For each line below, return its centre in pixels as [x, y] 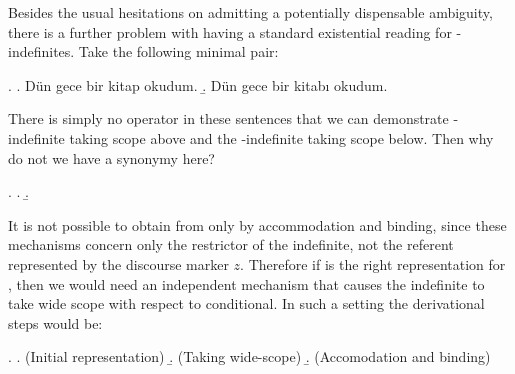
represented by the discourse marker [118, 263]
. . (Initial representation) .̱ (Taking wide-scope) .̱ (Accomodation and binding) [249, 356]
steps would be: [55, 322]
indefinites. [41, 51]
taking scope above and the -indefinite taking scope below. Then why [281, 137]
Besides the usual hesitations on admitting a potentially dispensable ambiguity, [250, 12]
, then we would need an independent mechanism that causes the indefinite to [246, 283]
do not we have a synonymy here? [111, 157]
